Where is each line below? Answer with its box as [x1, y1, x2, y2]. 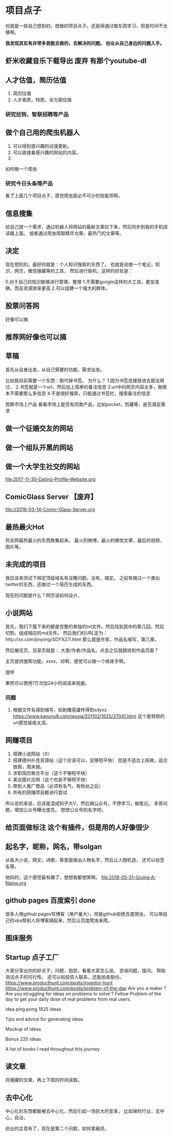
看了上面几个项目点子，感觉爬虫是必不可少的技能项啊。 [5, 192, 123, 199]
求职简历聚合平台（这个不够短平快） [12, 770, 90, 776]
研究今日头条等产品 [5, 180, 53, 187]
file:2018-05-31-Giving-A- [101, 874, 157, 880]
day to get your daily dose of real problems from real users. [5, 996, 131, 1002]
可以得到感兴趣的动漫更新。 [12, 143, 72, 149]
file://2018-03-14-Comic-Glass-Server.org [5, 506, 95, 512]
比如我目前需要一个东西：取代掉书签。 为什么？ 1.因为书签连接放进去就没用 [5, 377, 165, 383]
